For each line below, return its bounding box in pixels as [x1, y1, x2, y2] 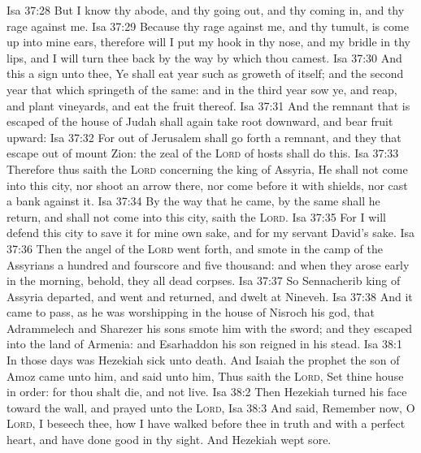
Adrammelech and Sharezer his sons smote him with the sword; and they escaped [7, 319, 413, 336]
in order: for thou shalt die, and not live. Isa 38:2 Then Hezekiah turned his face [7, 383, 407, 400]
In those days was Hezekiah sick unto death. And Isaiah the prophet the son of [7, 352, 400, 369]
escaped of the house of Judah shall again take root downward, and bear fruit [7, 113, 393, 130]
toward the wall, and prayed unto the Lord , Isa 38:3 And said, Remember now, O [7, 399, 415, 416]
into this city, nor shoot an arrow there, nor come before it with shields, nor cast [7, 176, 408, 193]
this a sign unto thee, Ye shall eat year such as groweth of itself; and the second [7, 65, 404, 82]
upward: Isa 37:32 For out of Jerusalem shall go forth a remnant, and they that [7, 128, 401, 145]
